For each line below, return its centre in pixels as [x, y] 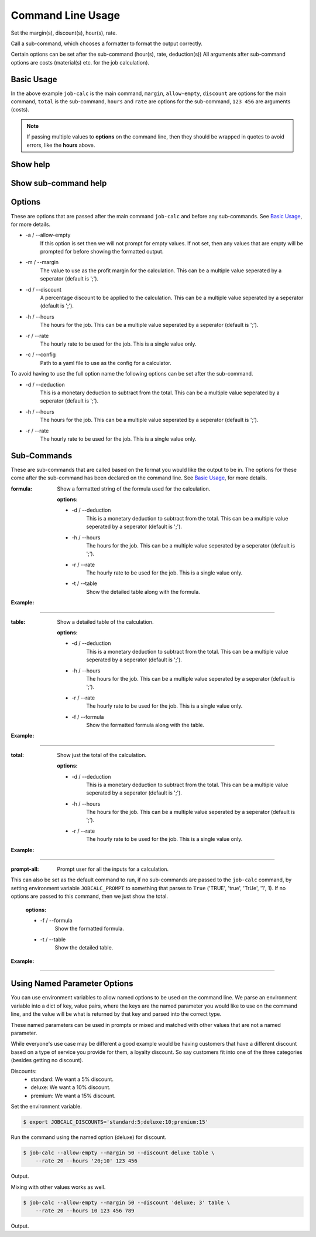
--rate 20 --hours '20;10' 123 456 [86, 1161]
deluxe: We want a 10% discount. [71, 1087]
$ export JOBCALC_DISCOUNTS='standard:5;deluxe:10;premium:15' [116, 1122]
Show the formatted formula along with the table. [145, 725]
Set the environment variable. [46, 1107]
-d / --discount [43, 289]
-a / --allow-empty [48, 235]
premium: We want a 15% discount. [73, 1096]
